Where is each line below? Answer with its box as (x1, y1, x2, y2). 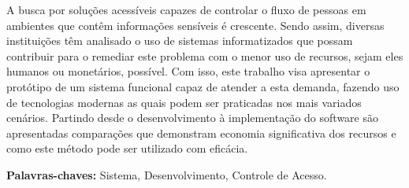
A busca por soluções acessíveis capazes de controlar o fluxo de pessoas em (6, 2, 366, 17)
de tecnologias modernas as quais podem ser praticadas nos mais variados (6, 94, 362, 110)
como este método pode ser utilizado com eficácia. (6, 140, 248, 157)
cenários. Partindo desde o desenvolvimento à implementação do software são (6, 109, 378, 126)
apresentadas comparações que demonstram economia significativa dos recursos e (6, 124, 396, 141)
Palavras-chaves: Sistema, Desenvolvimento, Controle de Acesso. (6, 166, 327, 182)
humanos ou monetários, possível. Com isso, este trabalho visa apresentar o (6, 63, 370, 79)
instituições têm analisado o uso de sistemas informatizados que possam (6, 32, 353, 49)
